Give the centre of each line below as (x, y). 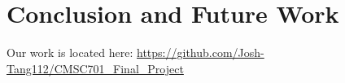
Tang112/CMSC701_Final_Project (95, 68)
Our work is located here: (70, 52)
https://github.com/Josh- (201, 52)
